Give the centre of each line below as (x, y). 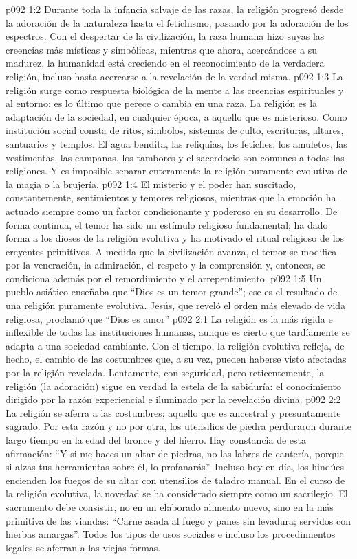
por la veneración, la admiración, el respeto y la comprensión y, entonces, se (165, 265)
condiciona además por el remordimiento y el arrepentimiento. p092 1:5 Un (164, 278)
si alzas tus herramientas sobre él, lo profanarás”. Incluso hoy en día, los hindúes (175, 467)
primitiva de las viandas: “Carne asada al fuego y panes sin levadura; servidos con (178, 520)
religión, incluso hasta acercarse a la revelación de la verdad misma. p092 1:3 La (174, 76)
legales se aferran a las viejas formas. (83, 547)
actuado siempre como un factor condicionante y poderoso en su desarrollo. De (172, 210)
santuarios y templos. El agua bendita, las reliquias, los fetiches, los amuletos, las (176, 143)
